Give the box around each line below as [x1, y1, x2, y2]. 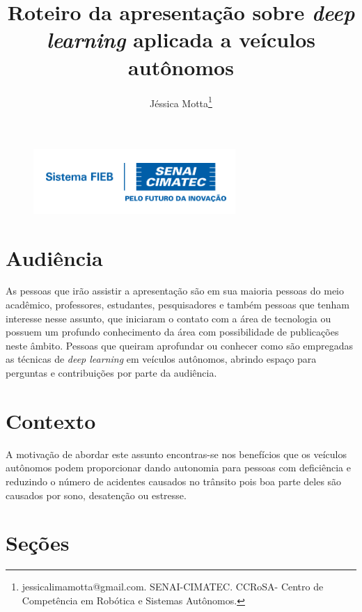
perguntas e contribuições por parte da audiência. [6, 366, 217, 380]
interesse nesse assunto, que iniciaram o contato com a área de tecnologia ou [6, 311, 331, 325]
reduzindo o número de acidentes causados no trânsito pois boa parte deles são [6, 473, 342, 488]
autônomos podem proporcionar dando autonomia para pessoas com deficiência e [6, 460, 351, 475]
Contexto [6, 406, 96, 434]
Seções [6, 528, 70, 557]
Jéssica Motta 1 [150, 93, 212, 110]
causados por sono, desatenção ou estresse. [6, 487, 187, 502]
